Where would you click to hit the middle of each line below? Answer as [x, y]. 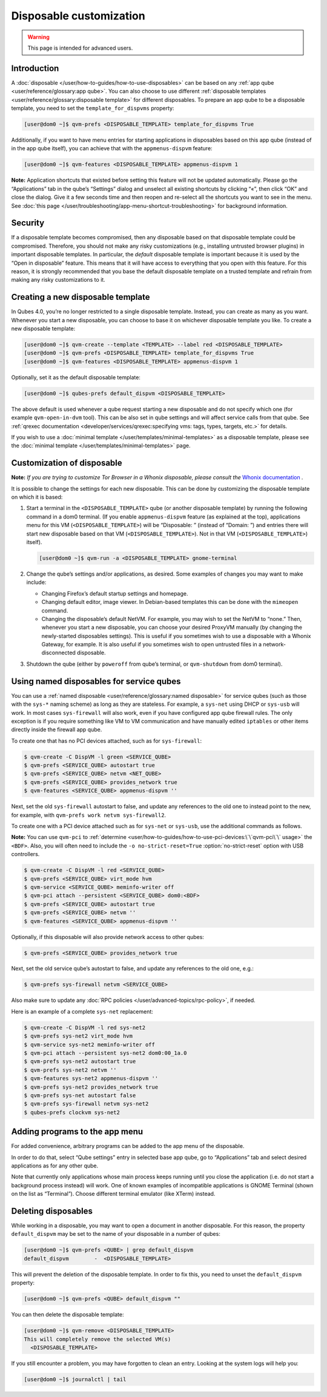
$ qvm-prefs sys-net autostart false [80, 1095]
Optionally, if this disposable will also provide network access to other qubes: [107, 937]
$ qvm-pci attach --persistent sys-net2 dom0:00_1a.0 [105, 1053]
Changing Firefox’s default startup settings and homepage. [115, 593]
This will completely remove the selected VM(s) [97, 1339]
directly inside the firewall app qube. [57, 729]
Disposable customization [78, 16]
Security [28, 223]
